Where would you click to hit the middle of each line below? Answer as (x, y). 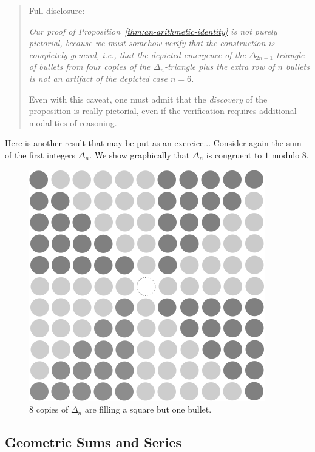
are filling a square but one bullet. (148, 409)
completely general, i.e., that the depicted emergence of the (137, 54)
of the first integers (40, 154)
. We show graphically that (140, 154)
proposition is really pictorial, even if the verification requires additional (163, 111)
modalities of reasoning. (73, 122)
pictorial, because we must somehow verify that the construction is (152, 43)
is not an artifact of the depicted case (98, 78)
